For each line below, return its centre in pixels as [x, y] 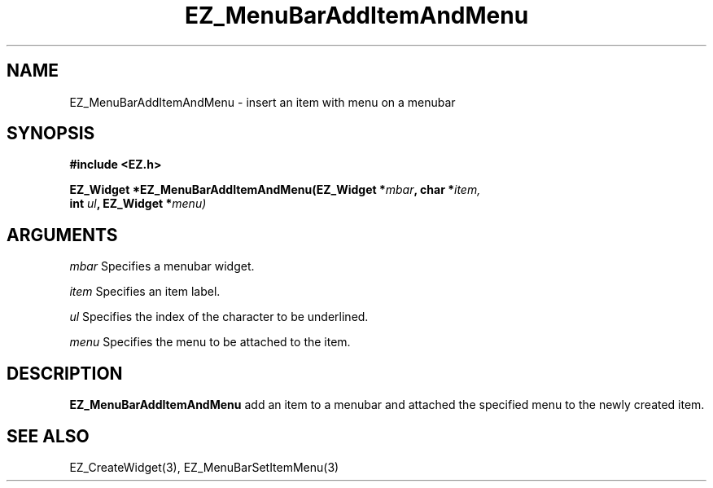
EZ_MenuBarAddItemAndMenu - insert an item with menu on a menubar [262, 102]
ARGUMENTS [62, 235]
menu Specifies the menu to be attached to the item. [210, 342]
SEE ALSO [48, 436]
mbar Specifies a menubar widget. [162, 266]
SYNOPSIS [51, 134]
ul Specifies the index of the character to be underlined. [219, 317]
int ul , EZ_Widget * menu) [138, 204]
